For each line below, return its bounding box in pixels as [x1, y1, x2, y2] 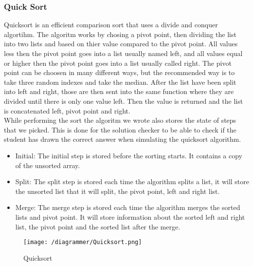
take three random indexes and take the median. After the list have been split [4, 76, 236, 87]
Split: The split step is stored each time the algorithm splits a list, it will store [15, 176, 249, 187]
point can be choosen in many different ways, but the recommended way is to [4, 67, 235, 77]
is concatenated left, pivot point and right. [4, 105, 130, 115]
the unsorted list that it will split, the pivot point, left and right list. [15, 186, 220, 196]
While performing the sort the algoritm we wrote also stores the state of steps [4, 115, 236, 125]
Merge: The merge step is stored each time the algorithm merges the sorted [15, 202, 240, 212]
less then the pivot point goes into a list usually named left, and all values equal [4, 48, 243, 58]
